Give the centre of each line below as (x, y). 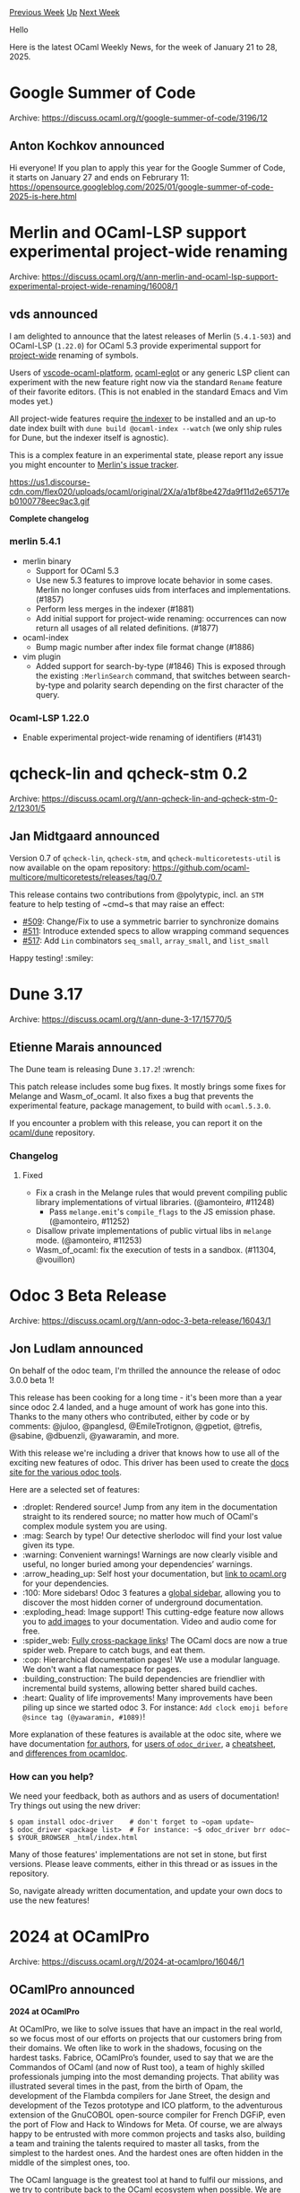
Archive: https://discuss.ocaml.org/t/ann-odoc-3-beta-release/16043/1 (140, 1320)
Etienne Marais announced (86, 1048)
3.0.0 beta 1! (32, 1379)
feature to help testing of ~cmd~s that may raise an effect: (117, 903)
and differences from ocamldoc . (69, 1753)
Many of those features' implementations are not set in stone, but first (138, 1854)
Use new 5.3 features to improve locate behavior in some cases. (154, 580)
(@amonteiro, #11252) (89, 1221)
